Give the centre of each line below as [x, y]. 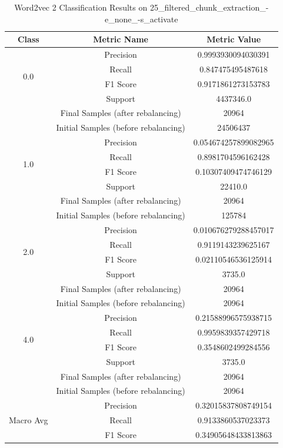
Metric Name [121, 39]
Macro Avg [29, 420]
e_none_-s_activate [141, 19]
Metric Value [234, 39]
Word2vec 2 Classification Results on [81, 7]
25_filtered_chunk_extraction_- [209, 7]
